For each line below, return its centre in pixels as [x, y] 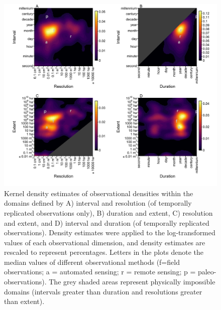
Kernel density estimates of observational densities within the [99, 193]
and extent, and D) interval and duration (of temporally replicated [107, 222]
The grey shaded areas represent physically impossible [132, 282]
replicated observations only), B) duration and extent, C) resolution [108, 212]
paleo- [207, 272]
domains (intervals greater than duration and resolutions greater [103, 291]
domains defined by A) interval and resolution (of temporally [98, 203]
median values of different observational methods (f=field [92, 262]
